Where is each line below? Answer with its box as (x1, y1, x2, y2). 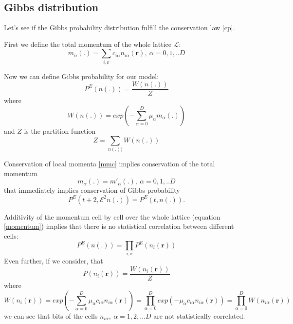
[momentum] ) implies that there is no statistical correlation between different (4, 221, 234, 231)
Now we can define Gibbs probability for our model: (4, 71, 159, 81)
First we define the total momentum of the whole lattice (4, 39, 172, 49)
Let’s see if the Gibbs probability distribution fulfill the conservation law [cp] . (4, 22, 235, 33)
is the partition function (24, 125, 96, 136)
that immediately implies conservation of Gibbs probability (4, 185, 180, 195)
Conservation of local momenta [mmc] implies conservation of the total (4, 158, 215, 168)
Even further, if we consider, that (4, 256, 103, 266)
